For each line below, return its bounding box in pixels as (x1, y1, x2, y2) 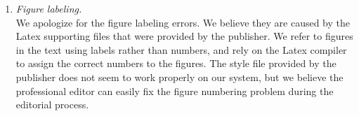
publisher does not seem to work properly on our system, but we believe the (15, 69, 344, 84)
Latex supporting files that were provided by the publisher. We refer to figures (15, 29, 353, 43)
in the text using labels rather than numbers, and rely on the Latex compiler (15, 42, 347, 57)
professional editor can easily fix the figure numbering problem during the (15, 83, 334, 98)
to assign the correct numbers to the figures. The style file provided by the (15, 56, 337, 71)
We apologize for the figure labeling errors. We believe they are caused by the (15, 15, 351, 29)
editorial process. (15, 97, 89, 112)
